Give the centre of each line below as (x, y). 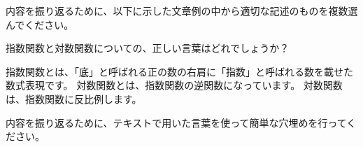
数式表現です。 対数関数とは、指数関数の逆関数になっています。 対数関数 (174, 85)
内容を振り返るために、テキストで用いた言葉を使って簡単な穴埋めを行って (176, 122)
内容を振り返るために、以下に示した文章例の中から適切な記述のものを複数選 (182, 10)
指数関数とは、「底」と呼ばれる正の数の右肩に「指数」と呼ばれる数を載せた (179, 71)
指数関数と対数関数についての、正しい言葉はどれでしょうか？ (148, 48)
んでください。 (40, 24)
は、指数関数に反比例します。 (74, 98)
